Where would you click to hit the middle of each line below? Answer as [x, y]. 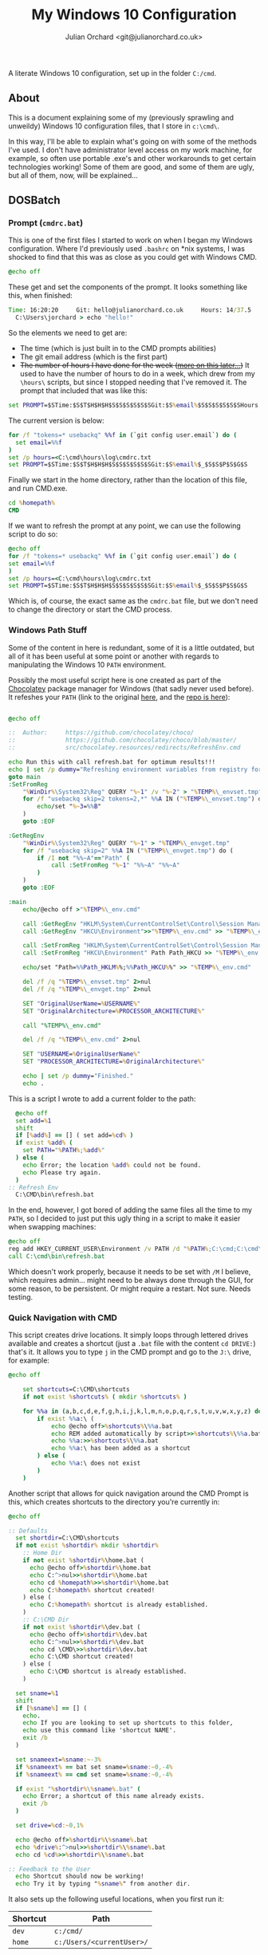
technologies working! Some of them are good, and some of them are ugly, [132, 167]
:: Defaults [28, 1531]
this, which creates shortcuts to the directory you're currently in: [114, 1501]
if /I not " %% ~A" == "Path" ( [83, 858]
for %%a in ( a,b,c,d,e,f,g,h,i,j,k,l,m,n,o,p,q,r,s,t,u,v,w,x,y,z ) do [142, 1411]
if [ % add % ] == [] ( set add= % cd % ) [75, 1135]
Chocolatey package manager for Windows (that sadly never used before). [131, 688]
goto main [25, 777]
